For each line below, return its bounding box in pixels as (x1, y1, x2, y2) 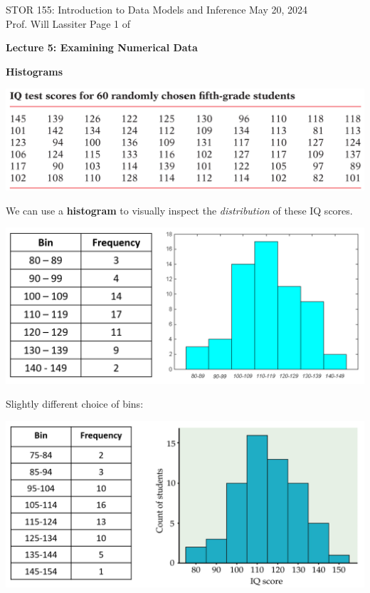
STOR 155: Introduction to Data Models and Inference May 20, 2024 (6, 2, 308, 16)
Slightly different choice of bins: (6, 396, 144, 411)
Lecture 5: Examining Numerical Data (6, 40, 198, 55)
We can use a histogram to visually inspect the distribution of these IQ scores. (6, 202, 353, 217)
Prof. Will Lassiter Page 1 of (6, 16, 131, 31)
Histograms (6, 63, 63, 78)
